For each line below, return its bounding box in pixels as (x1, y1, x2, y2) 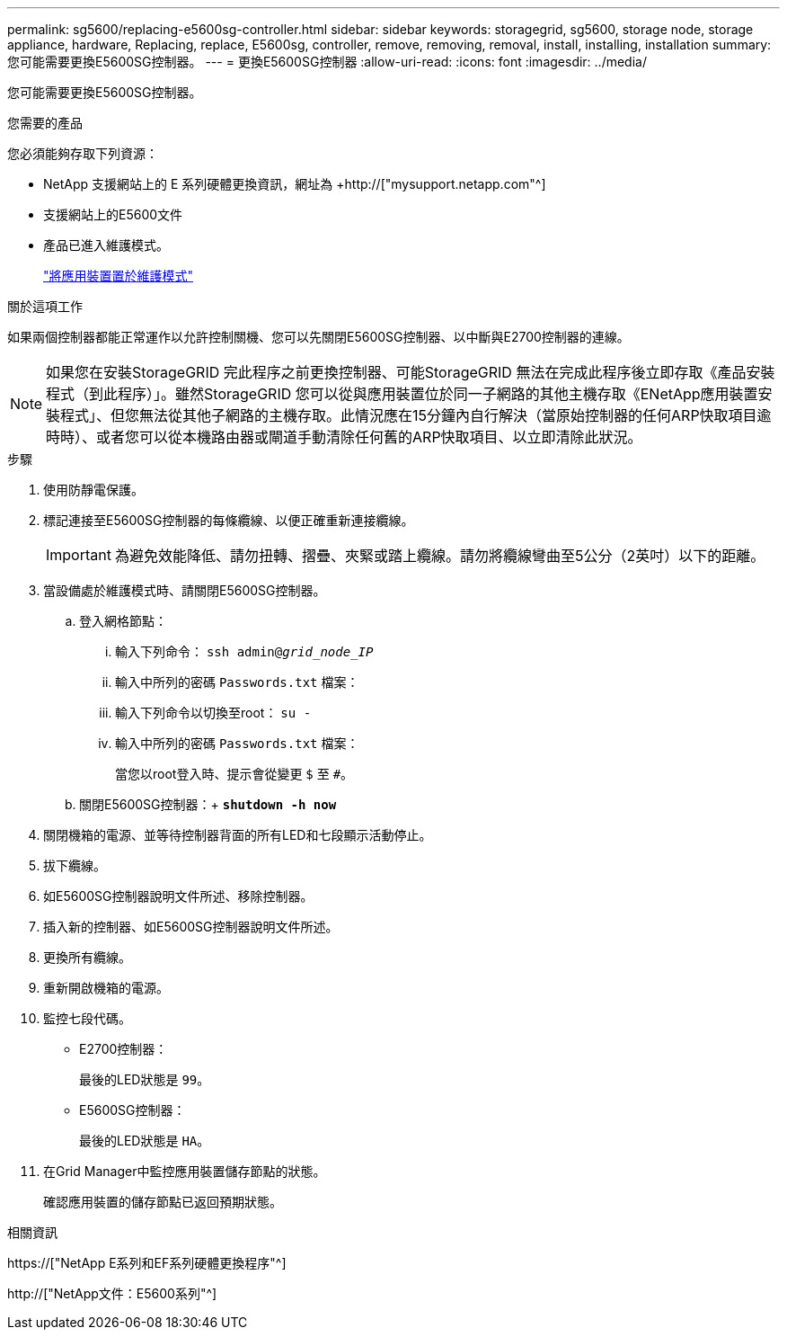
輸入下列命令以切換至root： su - (115, 705, 312, 720)
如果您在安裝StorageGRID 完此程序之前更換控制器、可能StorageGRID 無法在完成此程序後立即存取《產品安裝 (46, 363, 775, 381)
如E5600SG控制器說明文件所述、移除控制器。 (43, 888, 314, 904)
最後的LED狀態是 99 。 (79, 1072, 210, 1087)
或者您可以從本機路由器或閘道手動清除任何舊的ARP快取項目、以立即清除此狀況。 (96, 428, 642, 446)
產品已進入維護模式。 (43, 237, 169, 253)
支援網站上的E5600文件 (43, 207, 183, 222)
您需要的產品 (7, 115, 83, 130)
